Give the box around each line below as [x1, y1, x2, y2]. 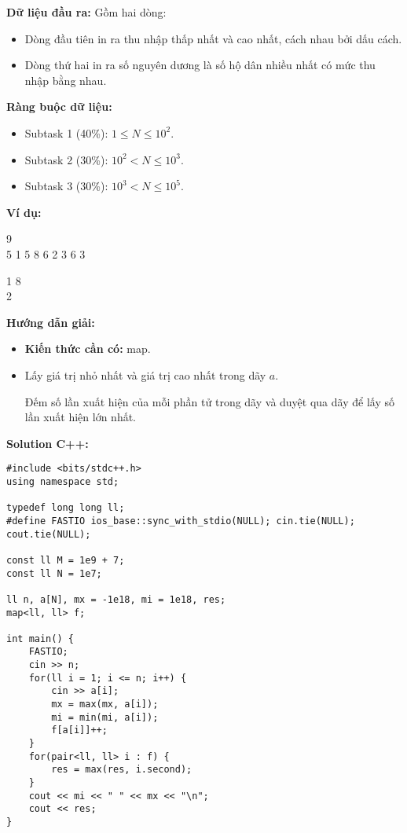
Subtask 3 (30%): [24, 178, 108, 194]
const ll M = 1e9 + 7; [6, 554, 125, 566]
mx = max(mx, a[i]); [51, 699, 159, 710]
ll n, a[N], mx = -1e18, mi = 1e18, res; [6, 593, 226, 605]
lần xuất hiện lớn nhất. [24, 409, 137, 425]
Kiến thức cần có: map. [24, 340, 151, 357]
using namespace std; [6, 475, 119, 487]
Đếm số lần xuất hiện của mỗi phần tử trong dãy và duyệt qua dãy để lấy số [24, 393, 394, 409]
